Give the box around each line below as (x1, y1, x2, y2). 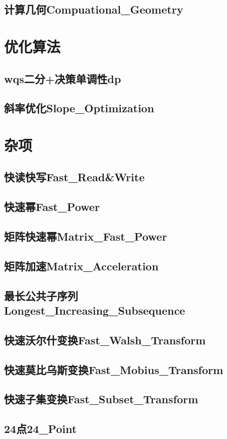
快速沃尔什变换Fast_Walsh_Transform (4, 332, 206, 347)
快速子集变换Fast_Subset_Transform (4, 391, 198, 407)
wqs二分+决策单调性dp (4, 70, 121, 86)
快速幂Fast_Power (4, 199, 100, 214)
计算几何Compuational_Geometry (4, 2, 183, 17)
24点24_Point (4, 421, 77, 436)
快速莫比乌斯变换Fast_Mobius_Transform (4, 361, 223, 377)
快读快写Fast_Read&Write (4, 169, 145, 185)
